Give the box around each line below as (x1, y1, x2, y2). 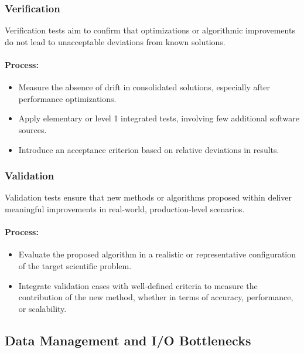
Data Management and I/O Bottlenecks (5, 331, 251, 349)
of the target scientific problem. (18, 259, 132, 271)
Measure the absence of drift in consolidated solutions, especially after (18, 81, 270, 93)
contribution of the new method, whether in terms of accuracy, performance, (18, 291, 293, 303)
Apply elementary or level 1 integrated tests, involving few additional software (18, 112, 299, 124)
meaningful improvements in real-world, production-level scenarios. (5, 202, 245, 215)
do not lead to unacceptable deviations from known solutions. (5, 35, 226, 47)
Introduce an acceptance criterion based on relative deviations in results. (18, 143, 279, 155)
